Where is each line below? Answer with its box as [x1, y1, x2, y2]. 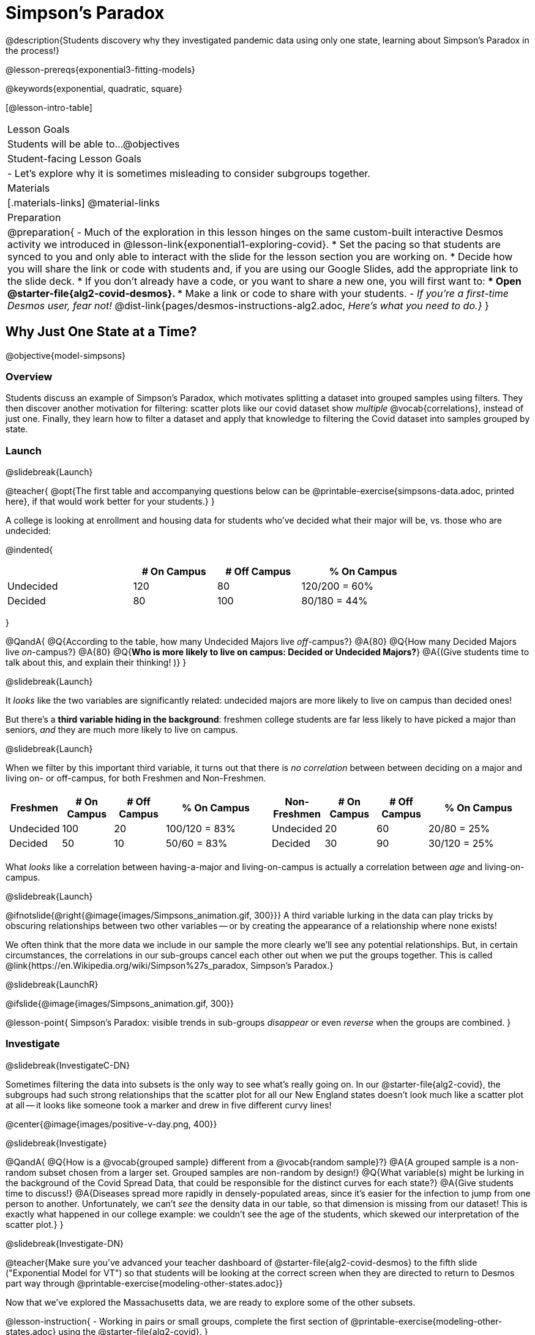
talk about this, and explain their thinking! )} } [6, 657, 187, 668]
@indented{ [6, 544, 53, 555]
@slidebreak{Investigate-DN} [6, 1238, 124, 1249]
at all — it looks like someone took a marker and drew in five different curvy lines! [6, 1099, 332, 1110]
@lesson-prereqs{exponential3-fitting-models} [6, 64, 195, 75]
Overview [6, 370, 53, 383]
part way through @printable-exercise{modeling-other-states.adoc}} [6, 1277, 283, 1288]
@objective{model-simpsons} [6, 350, 125, 361]
